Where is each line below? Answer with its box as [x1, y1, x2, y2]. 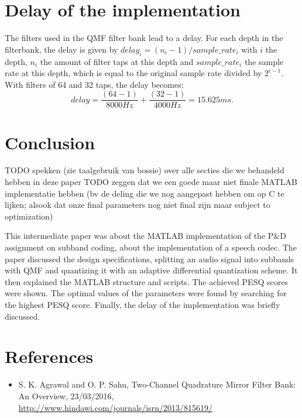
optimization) [5, 210, 53, 222]
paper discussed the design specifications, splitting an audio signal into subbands [5, 252, 294, 265]
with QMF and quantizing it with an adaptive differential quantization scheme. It [5, 264, 298, 276]
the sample [244, 55, 284, 67]
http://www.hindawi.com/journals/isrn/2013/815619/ [18, 401, 213, 413]
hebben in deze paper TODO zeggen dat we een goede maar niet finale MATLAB [5, 176, 297, 188]
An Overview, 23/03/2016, [18, 389, 114, 402]
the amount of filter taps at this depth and [40, 55, 194, 67]
